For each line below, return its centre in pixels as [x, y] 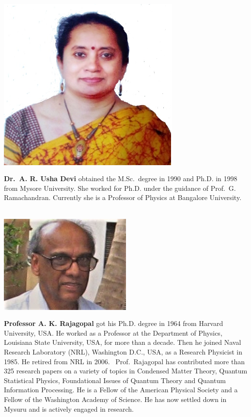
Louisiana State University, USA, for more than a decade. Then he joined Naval [123, 342]
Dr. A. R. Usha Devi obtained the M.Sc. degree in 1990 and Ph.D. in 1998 [121, 178]
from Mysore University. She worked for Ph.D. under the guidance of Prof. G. [120, 188]
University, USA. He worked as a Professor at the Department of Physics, [113, 332]
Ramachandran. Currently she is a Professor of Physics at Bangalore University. [123, 197]
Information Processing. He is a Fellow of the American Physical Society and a [121, 390]
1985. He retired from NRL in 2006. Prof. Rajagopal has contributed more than [124, 361]
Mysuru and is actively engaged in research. [69, 409]
